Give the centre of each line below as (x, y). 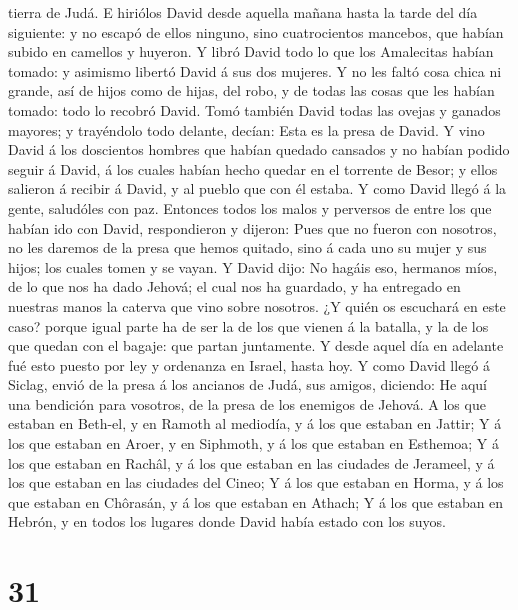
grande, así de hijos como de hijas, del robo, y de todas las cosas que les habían (251, 90)
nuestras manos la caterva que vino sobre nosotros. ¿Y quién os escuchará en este (257, 305)
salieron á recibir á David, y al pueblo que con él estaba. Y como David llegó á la (257, 188)
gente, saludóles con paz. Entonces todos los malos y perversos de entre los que (250, 207)
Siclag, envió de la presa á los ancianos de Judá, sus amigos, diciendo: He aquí (248, 384)
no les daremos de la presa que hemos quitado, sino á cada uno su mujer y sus (247, 247)
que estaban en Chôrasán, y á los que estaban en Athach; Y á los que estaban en (256, 501)
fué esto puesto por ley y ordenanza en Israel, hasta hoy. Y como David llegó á (249, 364)
